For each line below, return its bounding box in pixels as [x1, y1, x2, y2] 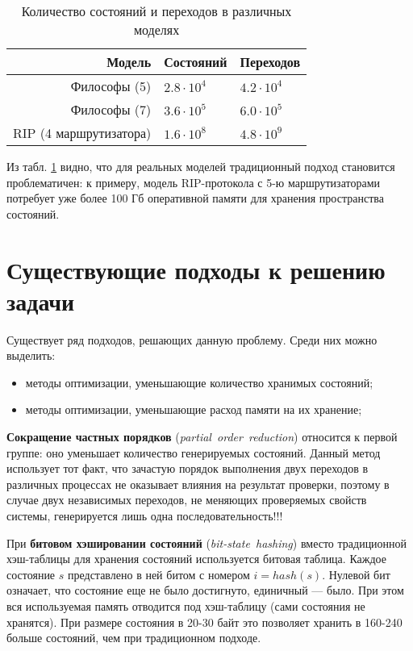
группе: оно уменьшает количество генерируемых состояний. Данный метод [6, 444, 381, 461]
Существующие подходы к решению [6, 252, 386, 286]
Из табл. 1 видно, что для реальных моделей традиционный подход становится [6, 158, 395, 174]
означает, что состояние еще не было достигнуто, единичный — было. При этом [6, 582, 404, 599]
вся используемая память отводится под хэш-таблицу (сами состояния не [6, 598, 365, 614]
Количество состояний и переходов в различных [21, 2, 292, 20]
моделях [133, 20, 180, 39]
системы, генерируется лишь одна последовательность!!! [6, 507, 283, 524]
